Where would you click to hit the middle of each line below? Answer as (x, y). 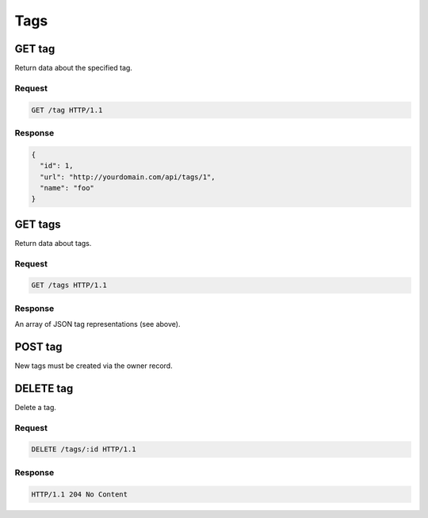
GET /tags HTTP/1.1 (69, 285)
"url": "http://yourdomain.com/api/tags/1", (128, 177)
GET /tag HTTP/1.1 (67, 110)
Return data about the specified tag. (73, 68)
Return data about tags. (53, 243)
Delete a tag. (36, 407)
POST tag (38, 346)
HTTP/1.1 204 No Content (80, 494)
